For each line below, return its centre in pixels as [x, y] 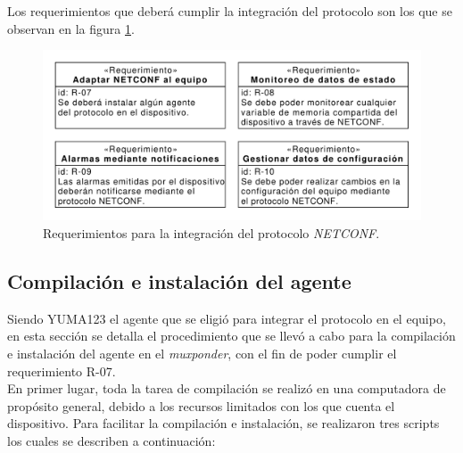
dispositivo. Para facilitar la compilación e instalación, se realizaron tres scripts [223, 423]
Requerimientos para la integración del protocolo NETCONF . [211, 233]
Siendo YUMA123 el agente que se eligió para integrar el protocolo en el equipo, [227, 318]
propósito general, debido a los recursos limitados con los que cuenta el [201, 405]
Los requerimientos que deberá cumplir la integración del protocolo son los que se [230, 11]
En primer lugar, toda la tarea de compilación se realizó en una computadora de [227, 388]
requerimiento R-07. [62, 371]
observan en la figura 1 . [71, 28]
